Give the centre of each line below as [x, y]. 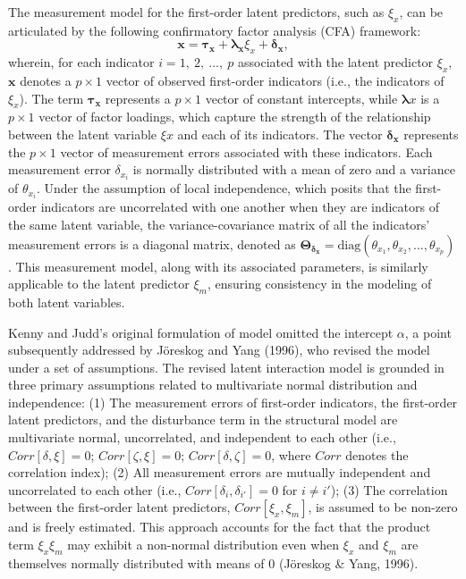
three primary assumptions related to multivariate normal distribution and [213, 385]
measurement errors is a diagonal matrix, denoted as [152, 243]
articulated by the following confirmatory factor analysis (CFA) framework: [215, 30]
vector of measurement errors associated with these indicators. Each [246, 151]
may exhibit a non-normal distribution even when [203, 545]
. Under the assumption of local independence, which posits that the [224, 188]
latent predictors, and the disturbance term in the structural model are [203, 420]
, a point [428, 332]
